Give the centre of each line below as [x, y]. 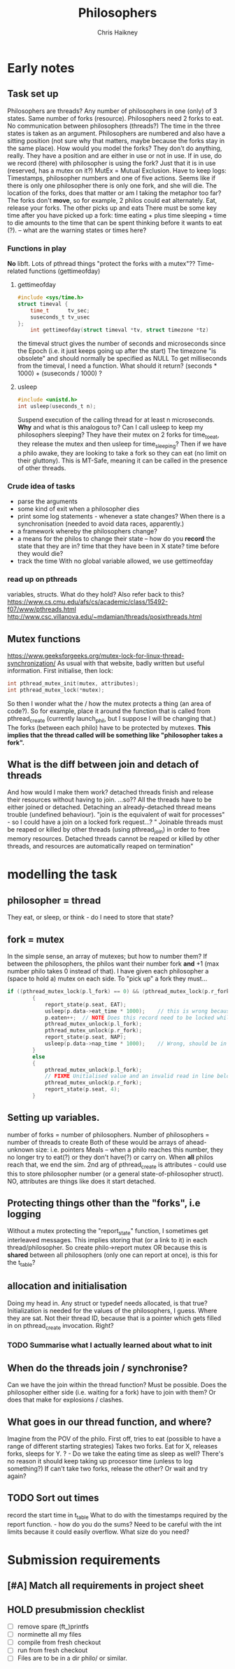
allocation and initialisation [67, 1286]
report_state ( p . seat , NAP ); [86, 1037]
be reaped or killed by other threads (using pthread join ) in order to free [108, 831]
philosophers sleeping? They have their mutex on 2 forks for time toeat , [118, 435]
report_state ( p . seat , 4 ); [82, 1089]
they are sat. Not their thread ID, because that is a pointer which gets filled [114, 1318]
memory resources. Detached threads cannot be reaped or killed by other [114, 839]
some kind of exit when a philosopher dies [78, 508]
